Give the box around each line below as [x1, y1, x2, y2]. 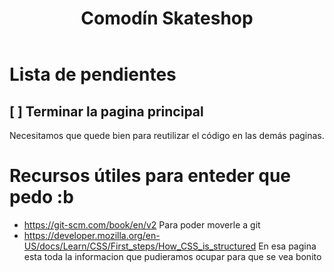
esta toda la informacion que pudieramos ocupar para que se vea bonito [23, 250, 322, 262]
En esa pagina [258, 240, 317, 252]
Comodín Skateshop [80, 7, 254, 30]
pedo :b [9, 186, 74, 209]
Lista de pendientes [9, 63, 177, 86]
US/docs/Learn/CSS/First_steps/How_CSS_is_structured [23, 240, 257, 252]
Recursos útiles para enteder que [9, 165, 292, 187]
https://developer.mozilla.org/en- [23, 229, 161, 241]
